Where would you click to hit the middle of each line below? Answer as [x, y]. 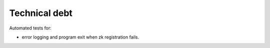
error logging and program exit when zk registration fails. [80, 37]
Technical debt [41, 13]
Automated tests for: [30, 28]
